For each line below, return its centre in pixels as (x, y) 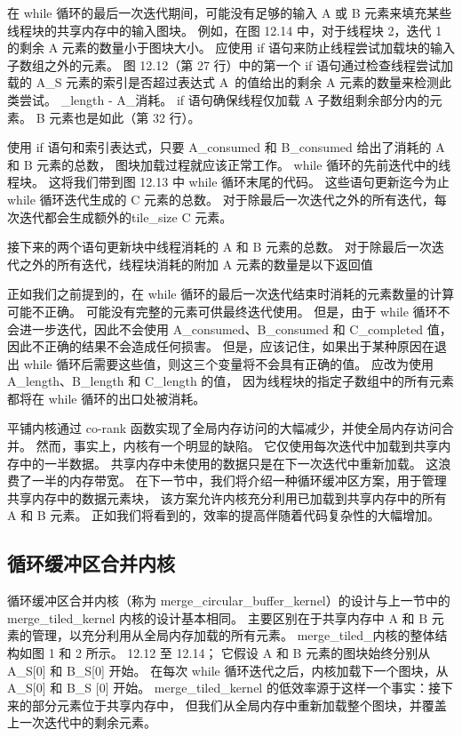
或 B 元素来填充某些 (394, 12)
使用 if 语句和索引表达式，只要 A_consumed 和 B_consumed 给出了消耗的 (219, 147)
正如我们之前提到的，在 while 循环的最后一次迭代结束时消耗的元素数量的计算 (231, 294)
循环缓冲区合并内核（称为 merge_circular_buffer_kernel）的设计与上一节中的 (229, 601)
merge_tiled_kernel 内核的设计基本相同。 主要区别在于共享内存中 (196, 617)
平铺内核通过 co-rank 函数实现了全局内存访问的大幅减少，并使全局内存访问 (224, 428)
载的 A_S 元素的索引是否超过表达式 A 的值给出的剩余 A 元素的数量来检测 (223, 82)
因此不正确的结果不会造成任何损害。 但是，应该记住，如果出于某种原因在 (221, 346)
